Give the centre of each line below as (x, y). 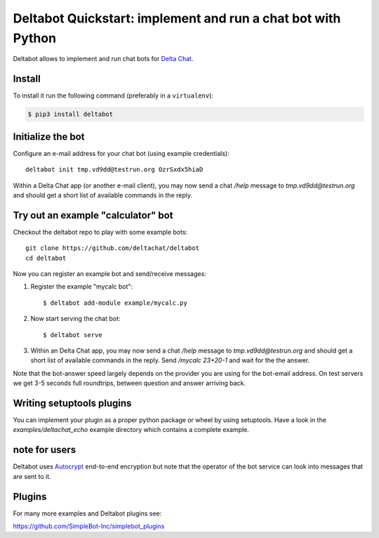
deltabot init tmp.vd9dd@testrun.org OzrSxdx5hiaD (114, 170)
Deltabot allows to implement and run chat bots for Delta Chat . (103, 59)
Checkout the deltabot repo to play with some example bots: (100, 232)
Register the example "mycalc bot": (82, 287)
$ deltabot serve (73, 335)
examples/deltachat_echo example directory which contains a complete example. (131, 430)
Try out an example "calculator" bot (93, 215)
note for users (45, 450)
